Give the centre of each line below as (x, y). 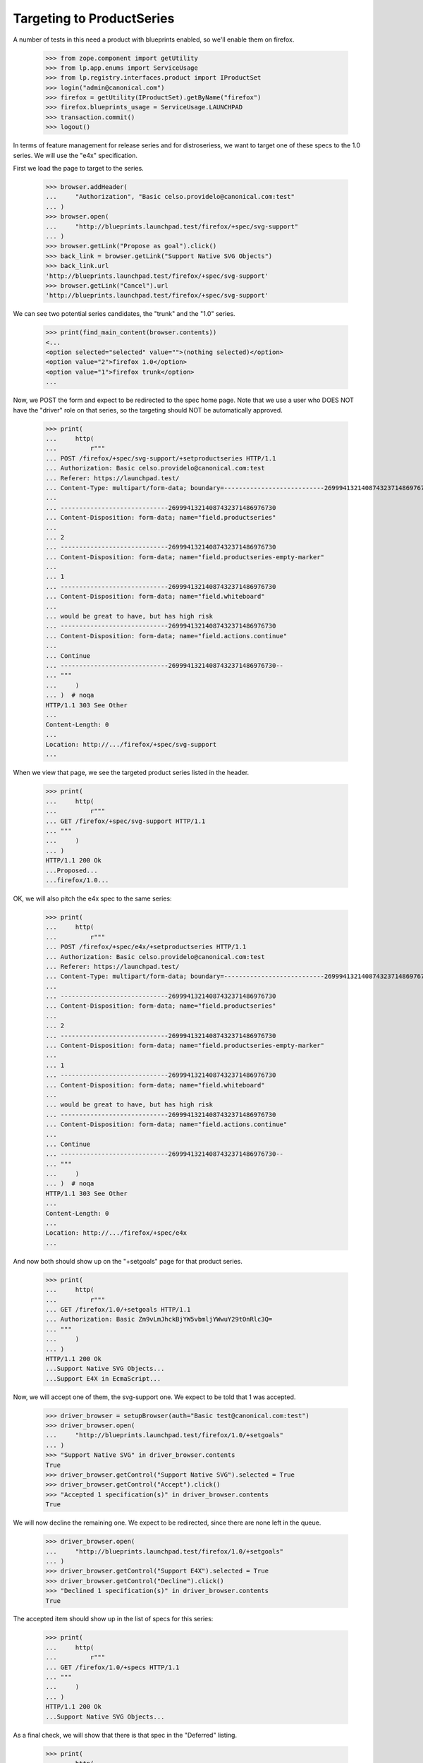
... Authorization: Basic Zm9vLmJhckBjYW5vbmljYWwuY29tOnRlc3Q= (159, 1319)
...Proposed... (72, 870)
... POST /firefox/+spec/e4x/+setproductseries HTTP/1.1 (146, 947)
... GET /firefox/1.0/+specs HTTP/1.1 (112, 1667)
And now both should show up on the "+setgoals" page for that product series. (128, 1261)
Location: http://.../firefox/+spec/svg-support (131, 745)
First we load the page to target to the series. (78, 169)
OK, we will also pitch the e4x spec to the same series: (92, 898)
